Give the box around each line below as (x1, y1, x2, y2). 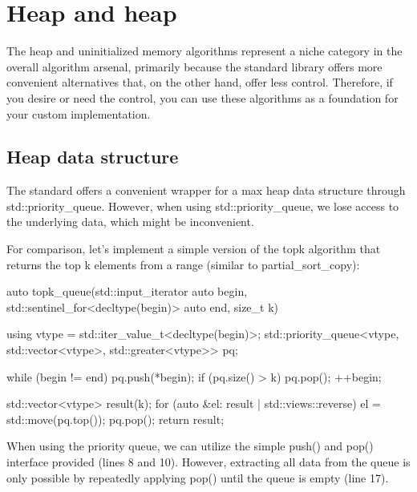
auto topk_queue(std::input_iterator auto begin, (6, 283, 248, 300)
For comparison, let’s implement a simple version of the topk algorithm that (6, 240, 381, 257)
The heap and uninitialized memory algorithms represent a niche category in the (6, 42, 403, 59)
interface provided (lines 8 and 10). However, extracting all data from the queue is (6, 454, 411, 470)
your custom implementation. (6, 105, 151, 122)
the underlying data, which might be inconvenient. (6, 213, 254, 230)
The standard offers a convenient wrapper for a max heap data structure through (6, 182, 406, 199)
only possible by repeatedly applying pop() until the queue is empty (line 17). (6, 469, 389, 486)
